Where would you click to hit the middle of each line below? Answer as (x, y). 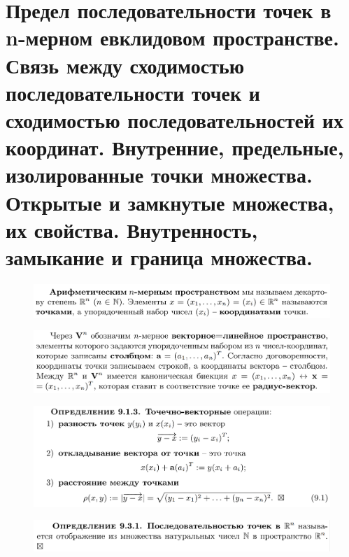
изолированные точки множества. (159, 175)
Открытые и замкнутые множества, (170, 202)
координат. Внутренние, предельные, (175, 147)
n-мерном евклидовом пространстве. (172, 37)
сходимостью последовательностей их (174, 119)
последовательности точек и (133, 92)
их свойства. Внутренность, (132, 229)
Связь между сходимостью (125, 65)
